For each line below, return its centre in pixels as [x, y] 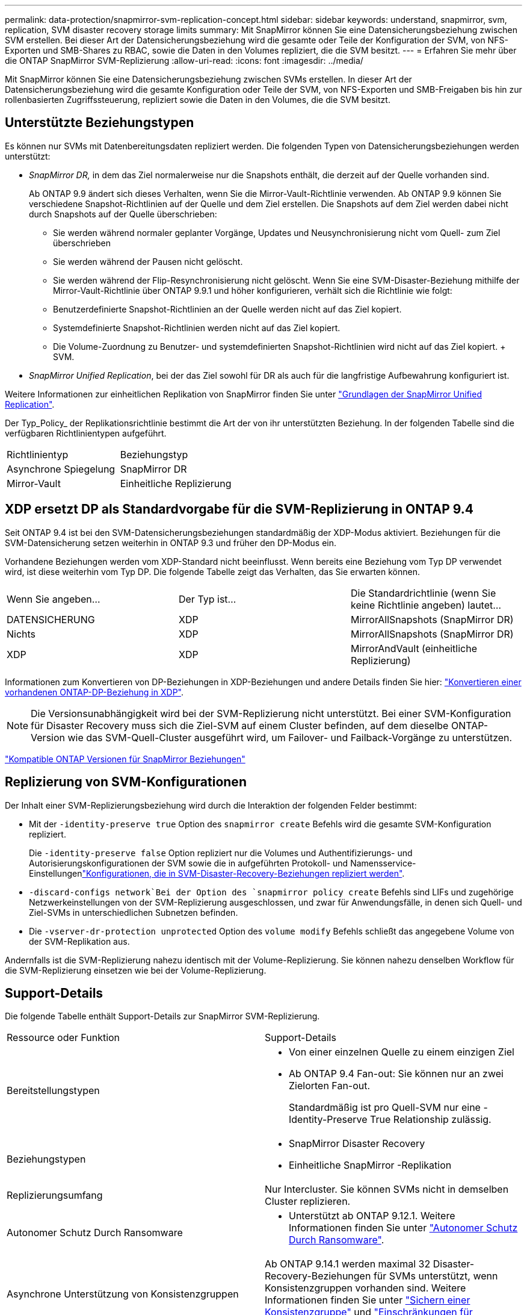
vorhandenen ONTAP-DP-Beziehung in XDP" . [94, 692]
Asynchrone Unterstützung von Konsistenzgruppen [123, 1294]
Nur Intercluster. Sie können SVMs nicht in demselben [387, 1189]
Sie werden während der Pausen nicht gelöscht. [148, 261]
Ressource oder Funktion [63, 1038]
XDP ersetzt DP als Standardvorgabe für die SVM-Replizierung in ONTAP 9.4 [239, 509]
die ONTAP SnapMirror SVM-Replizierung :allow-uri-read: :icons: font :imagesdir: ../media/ [184, 61]
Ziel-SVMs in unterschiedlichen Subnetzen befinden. [134, 912]
